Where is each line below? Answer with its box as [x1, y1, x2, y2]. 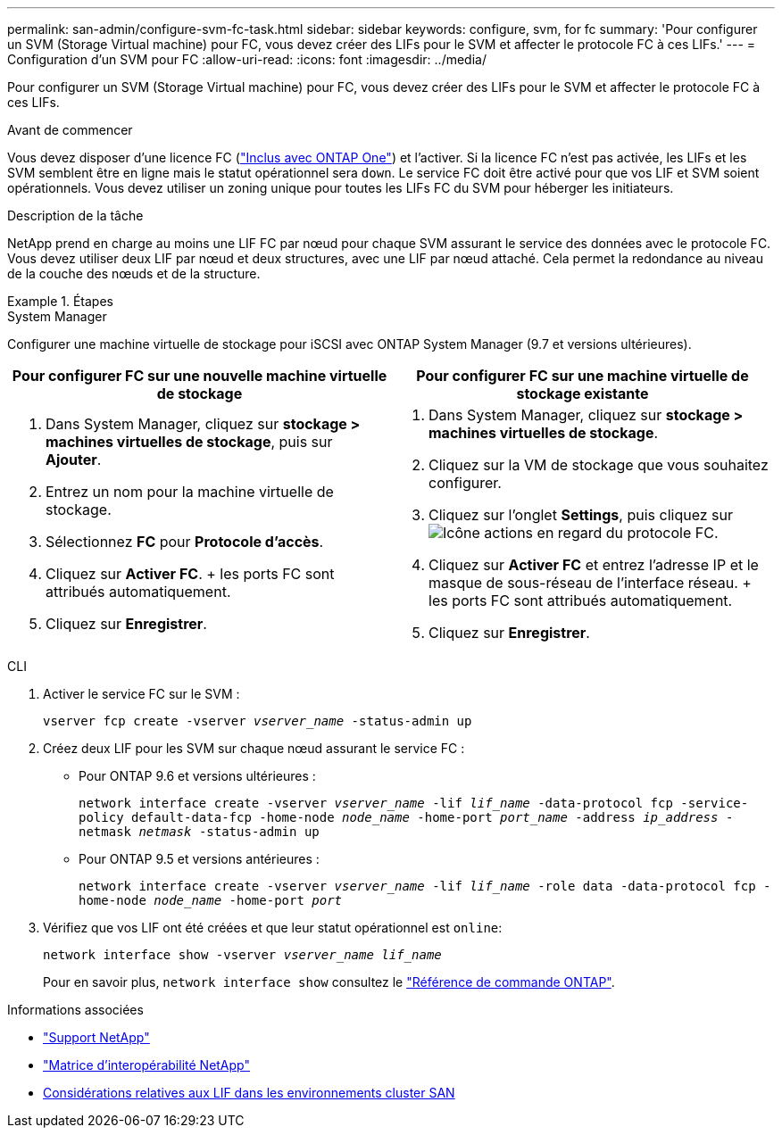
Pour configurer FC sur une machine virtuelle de [416, 367, 749, 385]
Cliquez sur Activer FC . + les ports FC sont [46, 565, 335, 583]
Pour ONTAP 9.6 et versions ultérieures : [79, 768, 316, 783]
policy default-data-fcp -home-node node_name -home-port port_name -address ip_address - [79, 810, 734, 824]
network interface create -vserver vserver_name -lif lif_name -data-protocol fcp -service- [79, 796, 749, 810]
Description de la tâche [7, 208, 144, 223]
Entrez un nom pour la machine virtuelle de [46, 483, 334, 501]
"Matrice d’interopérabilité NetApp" [43, 1057, 250, 1073]
